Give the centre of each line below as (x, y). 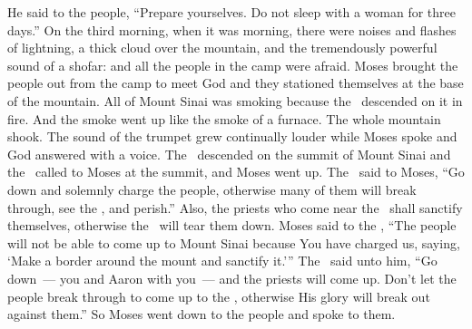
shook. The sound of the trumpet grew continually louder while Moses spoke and (232, 136)
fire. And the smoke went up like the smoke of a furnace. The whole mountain (224, 118)
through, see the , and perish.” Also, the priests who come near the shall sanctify (235, 207)
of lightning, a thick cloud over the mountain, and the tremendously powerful (222, 48)
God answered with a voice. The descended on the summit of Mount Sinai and (229, 154)
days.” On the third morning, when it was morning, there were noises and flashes (232, 29)
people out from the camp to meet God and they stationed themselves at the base (236, 83)
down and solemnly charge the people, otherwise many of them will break (212, 189)
